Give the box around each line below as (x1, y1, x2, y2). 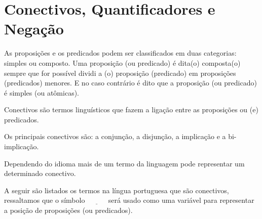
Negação (4, 18, 64, 39)
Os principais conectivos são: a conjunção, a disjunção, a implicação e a (4, 131, 226, 142)
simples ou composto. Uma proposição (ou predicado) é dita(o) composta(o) (4, 57, 241, 68)
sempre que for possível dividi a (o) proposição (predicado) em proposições (4, 67, 236, 78)
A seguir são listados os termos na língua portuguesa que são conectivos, (4, 185, 229, 195)
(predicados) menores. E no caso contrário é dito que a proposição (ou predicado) (4, 77, 257, 88)
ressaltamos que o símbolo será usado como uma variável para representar (4, 195, 254, 205)
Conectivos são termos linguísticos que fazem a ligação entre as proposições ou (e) (4, 104, 258, 115)
